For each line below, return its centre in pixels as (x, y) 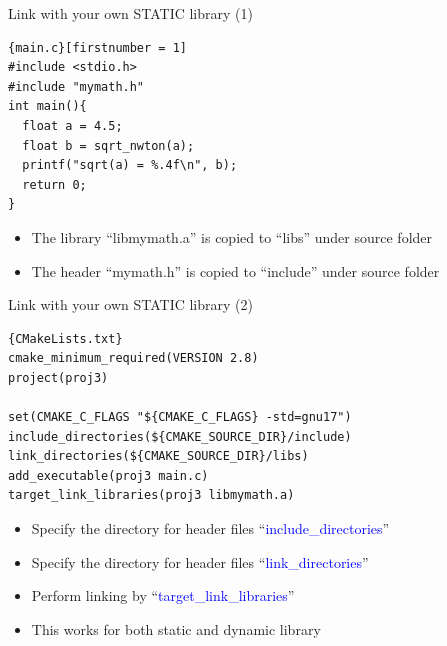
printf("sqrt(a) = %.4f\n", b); (130, 165)
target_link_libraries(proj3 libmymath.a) (151, 495)
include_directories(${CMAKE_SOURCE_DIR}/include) (180, 436)
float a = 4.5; (72, 125)
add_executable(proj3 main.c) (108, 475)
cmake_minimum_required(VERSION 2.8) (133, 358)
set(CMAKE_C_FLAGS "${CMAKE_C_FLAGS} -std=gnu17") (180, 417)
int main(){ (47, 106)
